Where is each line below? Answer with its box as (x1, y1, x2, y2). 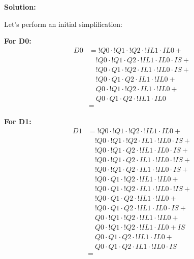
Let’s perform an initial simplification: (4, 18, 123, 29)
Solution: (4, 2, 36, 12)
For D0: (4, 35, 31, 46)
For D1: (4, 116, 31, 126)
